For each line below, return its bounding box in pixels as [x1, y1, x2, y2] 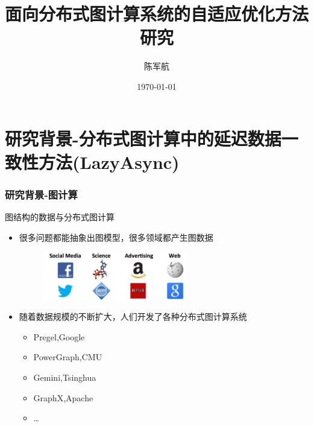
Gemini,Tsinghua [33, 371, 96, 384]
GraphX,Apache [33, 391, 93, 404]
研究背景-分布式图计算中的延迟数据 [5, 126, 281, 150]
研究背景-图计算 [5, 186, 78, 202]
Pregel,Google [33, 330, 85, 343]
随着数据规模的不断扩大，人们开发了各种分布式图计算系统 [19, 310, 247, 323]
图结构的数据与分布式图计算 [5, 211, 115, 223]
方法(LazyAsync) [39, 149, 180, 174]
